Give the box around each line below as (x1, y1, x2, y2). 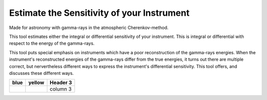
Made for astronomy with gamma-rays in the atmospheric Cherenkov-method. (9, 25, 169, 31)
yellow (28, 79, 44, 86)
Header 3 (49, 79, 72, 86)
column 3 (49, 86, 72, 93)
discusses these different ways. (9, 70, 74, 76)
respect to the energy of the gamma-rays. (9, 40, 95, 46)
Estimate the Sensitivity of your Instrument (9, 7, 190, 18)
